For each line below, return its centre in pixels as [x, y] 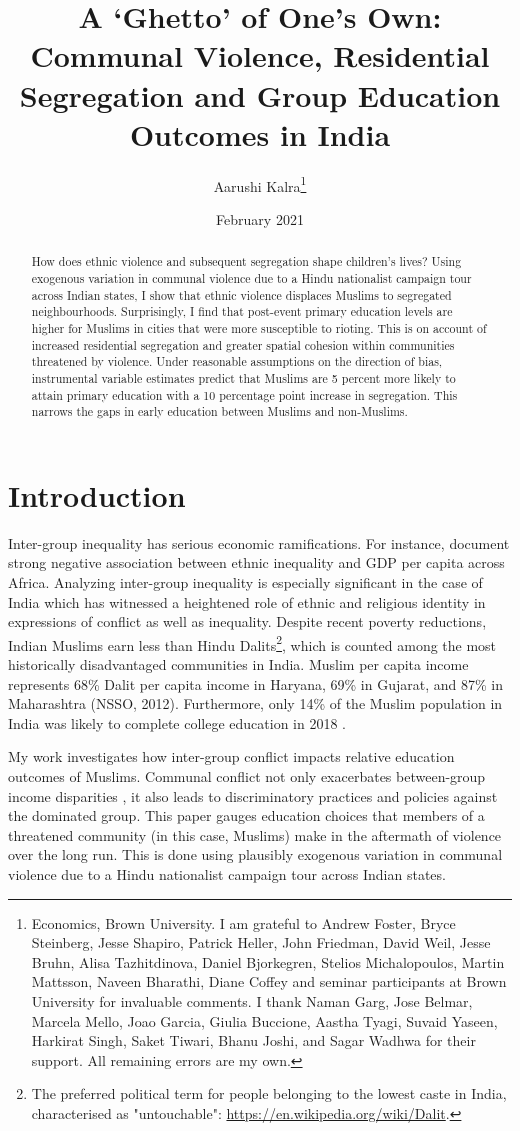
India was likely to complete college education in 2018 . [177, 722]
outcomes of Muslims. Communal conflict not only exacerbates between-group [247, 776]
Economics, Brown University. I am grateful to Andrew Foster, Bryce [243, 922]
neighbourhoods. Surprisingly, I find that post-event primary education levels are [242, 311]
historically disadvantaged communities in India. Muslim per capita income [238, 664]
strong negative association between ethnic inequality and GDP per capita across [256, 562]
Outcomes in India [260, 133]
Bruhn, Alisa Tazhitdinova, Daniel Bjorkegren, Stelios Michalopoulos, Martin [268, 961]
